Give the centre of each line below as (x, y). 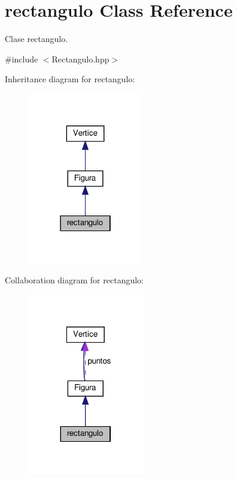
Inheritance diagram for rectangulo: (70, 79)
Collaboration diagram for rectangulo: (74, 280)
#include (22, 59)
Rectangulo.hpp (80, 59)
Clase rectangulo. (37, 39)
